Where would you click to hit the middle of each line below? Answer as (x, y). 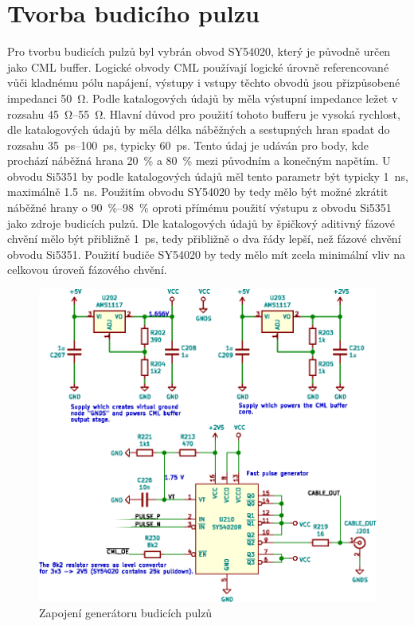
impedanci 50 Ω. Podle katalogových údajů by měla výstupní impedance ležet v (203, 98)
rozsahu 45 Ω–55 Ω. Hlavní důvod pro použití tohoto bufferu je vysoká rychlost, (204, 113)
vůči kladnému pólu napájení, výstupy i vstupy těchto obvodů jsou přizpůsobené (204, 82)
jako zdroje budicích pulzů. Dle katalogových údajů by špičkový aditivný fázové (201, 223)
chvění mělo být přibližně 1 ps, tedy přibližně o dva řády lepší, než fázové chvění (204, 239)
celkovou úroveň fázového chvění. (87, 270)
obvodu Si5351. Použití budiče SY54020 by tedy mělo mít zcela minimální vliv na (206, 254)
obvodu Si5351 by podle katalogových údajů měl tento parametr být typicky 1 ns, (208, 176)
